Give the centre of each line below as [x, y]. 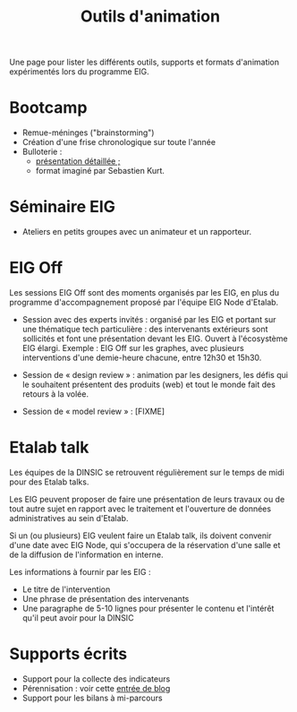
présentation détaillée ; [78, 161]
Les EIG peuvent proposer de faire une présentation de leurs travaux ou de [147, 499]
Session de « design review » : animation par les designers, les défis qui [155, 375]
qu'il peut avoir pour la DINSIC [78, 618]
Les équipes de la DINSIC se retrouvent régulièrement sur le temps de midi [147, 472]
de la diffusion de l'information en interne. [86, 554]
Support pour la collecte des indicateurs [96, 679]
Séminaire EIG [63, 207]
